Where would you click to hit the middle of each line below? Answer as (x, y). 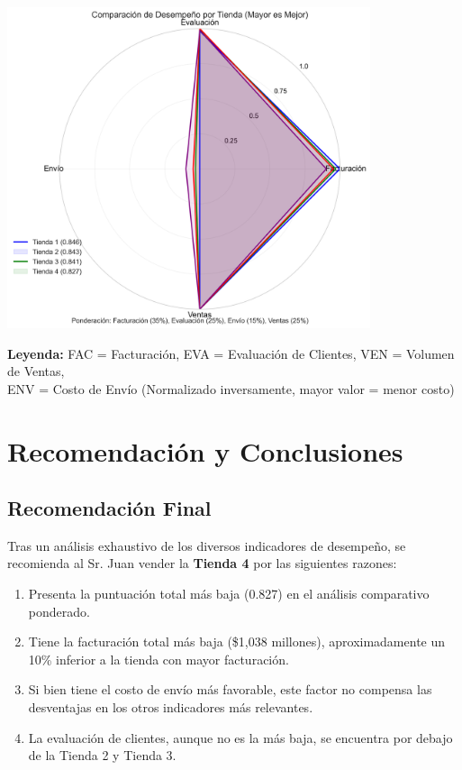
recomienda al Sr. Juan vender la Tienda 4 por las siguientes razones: (202, 563)
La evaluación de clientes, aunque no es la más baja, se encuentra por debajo (240, 737)
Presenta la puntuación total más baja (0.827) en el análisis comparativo (229, 594)
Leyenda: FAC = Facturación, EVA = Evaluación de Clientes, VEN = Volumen (231, 353)
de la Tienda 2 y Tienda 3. (102, 755)
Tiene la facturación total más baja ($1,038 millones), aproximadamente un (237, 642)
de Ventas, (36, 371)
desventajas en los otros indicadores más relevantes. (171, 707)
